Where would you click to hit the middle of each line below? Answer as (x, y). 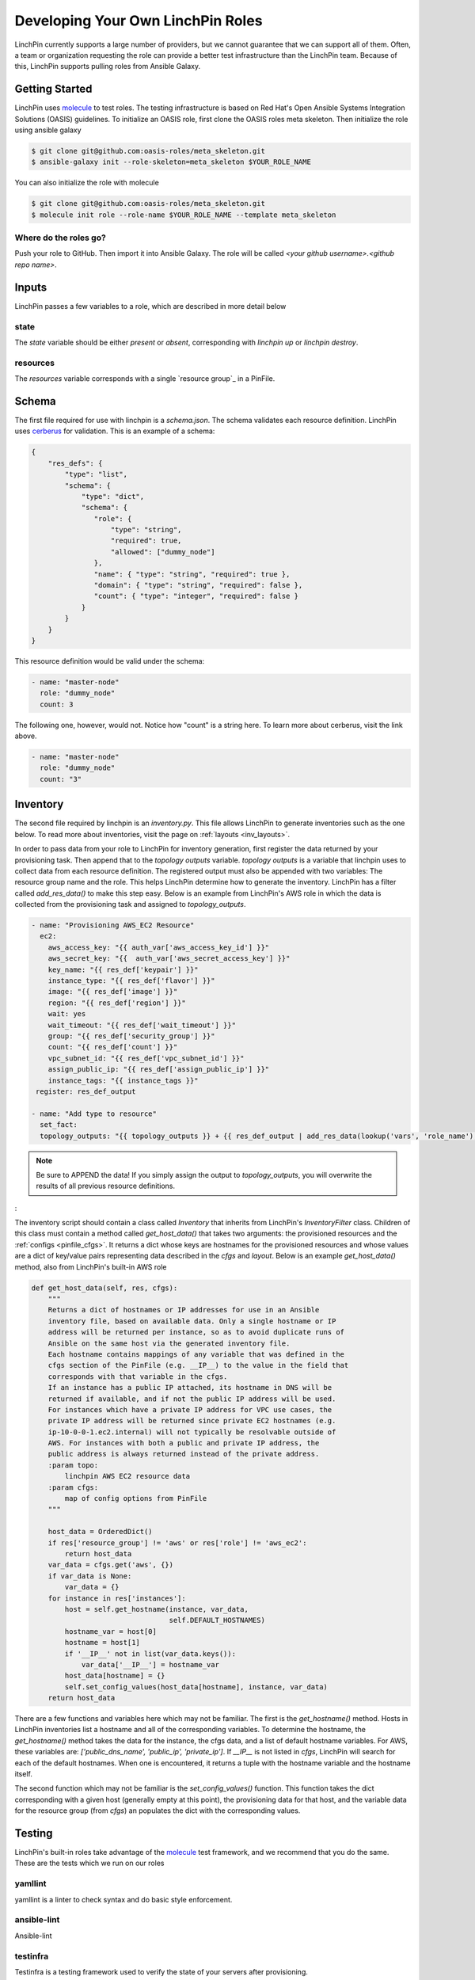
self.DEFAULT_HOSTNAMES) (217, 1620)
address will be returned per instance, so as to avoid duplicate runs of (196, 1332)
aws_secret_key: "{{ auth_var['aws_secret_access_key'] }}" (169, 959)
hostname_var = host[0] (111, 1631)
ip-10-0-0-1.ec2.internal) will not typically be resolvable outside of (192, 1432)
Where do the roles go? (60, 238)
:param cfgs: (73, 1487)
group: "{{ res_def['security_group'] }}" (131, 1036)
